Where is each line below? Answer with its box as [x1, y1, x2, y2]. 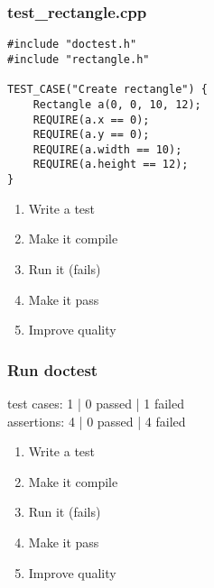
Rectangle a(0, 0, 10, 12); [33, 97, 201, 111]
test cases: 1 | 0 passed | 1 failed [7, 393, 184, 412]
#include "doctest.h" [7, 38, 137, 51]
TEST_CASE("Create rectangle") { [7, 83, 208, 96]
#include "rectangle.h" [7, 52, 150, 66]
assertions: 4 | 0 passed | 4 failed [7, 411, 186, 430]
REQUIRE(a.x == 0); [33, 113, 150, 126]
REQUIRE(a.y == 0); [33, 128, 150, 142]
